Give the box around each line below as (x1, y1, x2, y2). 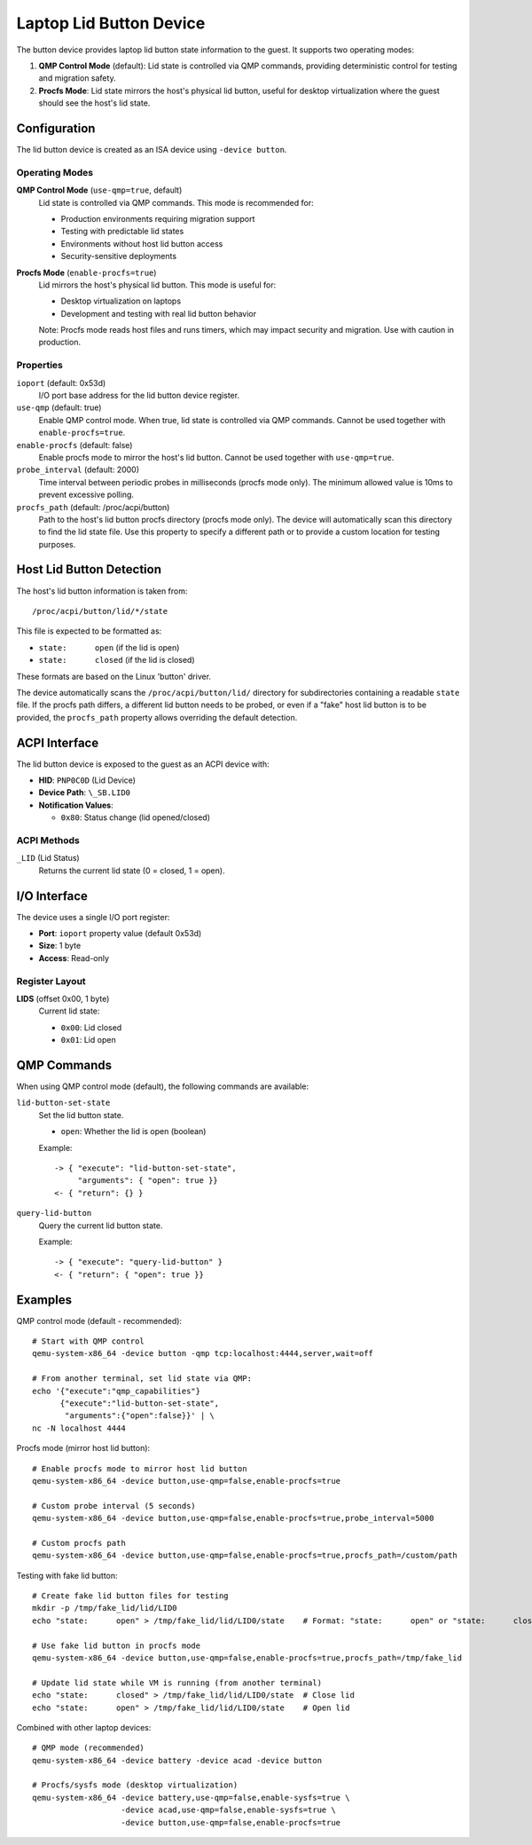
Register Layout (16, 974, 86, 987)
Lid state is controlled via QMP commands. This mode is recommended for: (38, 197, 314, 208)
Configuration (16, 121, 96, 136)
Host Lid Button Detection (16, 562, 161, 577)
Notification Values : (38, 800, 114, 810)
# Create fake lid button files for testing (32, 1591, 230, 1601)
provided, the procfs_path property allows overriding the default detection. (16, 712, 298, 722)
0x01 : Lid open (60, 1035, 116, 1045)
